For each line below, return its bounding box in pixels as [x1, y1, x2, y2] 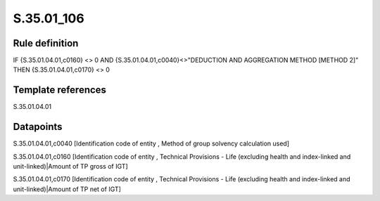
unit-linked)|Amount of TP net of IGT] [13, 185, 121, 193]
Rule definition [13, 37, 79, 49]
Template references [13, 84, 107, 96]
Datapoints [13, 121, 63, 133]
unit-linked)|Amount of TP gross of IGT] [13, 162, 128, 171]
